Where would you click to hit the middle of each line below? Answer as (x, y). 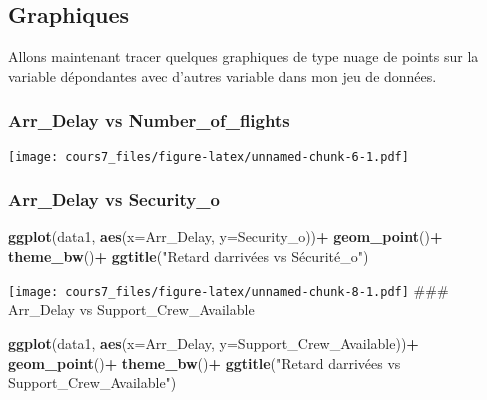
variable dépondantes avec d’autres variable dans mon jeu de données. (222, 75)
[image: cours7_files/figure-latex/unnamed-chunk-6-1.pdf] (208, 156)
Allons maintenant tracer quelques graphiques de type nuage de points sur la (243, 56)
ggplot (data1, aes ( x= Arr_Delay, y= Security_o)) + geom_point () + (225, 236)
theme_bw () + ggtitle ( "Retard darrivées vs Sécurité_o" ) (188, 256)
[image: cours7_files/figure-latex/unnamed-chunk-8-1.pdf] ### (228, 289)
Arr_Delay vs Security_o (114, 199)
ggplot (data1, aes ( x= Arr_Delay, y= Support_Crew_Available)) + (213, 342)
